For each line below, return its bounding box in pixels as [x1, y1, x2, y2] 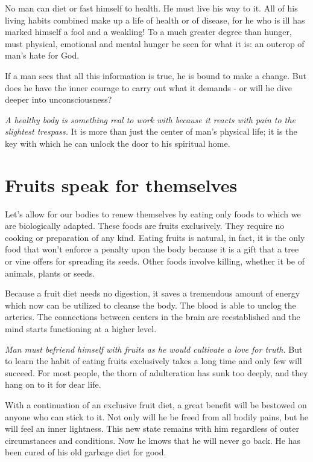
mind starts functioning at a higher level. [5, 322, 157, 335]
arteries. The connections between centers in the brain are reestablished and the [5, 310, 300, 323]
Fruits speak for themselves [5, 172, 238, 197]
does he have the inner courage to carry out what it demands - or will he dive [5, 81, 292, 94]
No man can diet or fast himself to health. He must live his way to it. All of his [5, 2, 298, 14]
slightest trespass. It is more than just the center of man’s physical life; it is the [5, 125, 297, 138]
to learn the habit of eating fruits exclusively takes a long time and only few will [5, 355, 302, 367]
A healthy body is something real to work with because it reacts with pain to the [5, 113, 296, 126]
